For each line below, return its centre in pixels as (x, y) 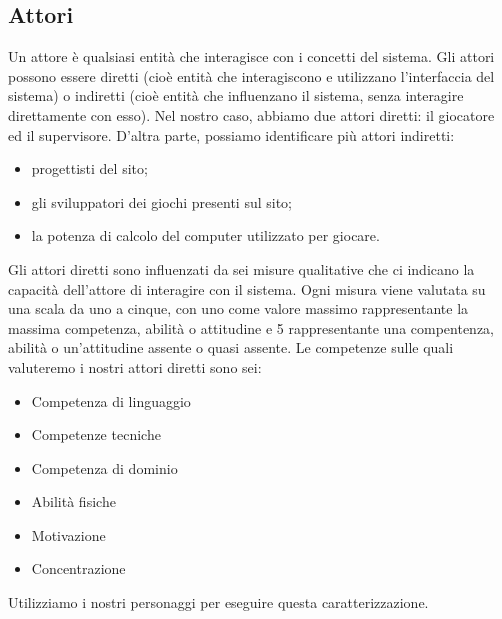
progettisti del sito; (89, 168)
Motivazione (68, 534)
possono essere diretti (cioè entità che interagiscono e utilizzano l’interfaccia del (251, 75)
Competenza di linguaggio (111, 400)
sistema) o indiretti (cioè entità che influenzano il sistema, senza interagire (236, 95)
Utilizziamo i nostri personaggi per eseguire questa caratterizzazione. (218, 602)
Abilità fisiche (73, 501)
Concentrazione (78, 568)
